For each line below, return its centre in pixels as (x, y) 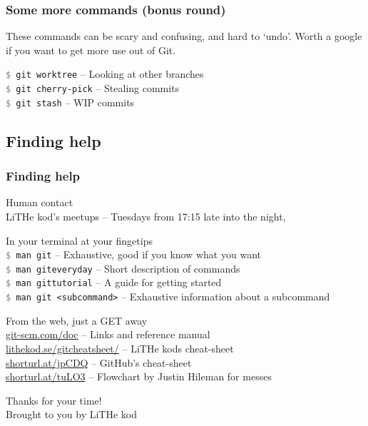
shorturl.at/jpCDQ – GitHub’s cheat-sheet (99, 362)
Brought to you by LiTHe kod (71, 414)
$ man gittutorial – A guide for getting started (114, 282)
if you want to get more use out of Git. (91, 50)
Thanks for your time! (54, 400)
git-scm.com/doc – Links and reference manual (108, 334)
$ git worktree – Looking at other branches (105, 74)
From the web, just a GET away (77, 320)
